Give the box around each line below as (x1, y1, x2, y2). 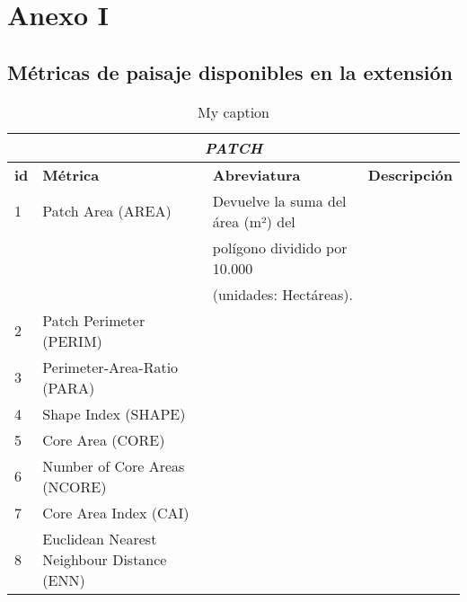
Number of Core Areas (42, 455, 185, 476)
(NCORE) (42, 475, 107, 497)
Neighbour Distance (42, 548, 167, 570)
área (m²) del (212, 210, 295, 232)
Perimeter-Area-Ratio (42, 356, 179, 377)
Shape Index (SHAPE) (42, 403, 186, 424)
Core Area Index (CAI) (42, 501, 189, 523)
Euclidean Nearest (42, 527, 157, 549)
